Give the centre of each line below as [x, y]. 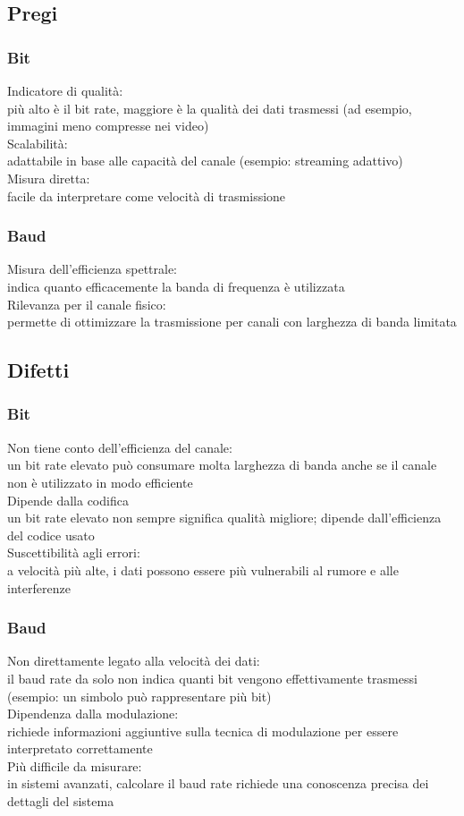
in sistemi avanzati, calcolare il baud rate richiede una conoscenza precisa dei [218, 783]
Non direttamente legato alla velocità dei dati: [134, 661]
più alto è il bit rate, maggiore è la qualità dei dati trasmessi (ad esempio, [210, 108]
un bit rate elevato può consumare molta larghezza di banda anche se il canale [222, 465]
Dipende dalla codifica [68, 500]
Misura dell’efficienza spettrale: [93, 269]
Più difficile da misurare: [75, 765]
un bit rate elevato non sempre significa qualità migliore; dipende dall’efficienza [224, 518]
